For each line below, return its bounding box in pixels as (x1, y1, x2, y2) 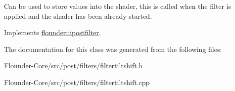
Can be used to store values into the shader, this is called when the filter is (4, 1, 232, 11)
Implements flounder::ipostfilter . (4, 27, 101, 38)
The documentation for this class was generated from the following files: (4, 44, 222, 54)
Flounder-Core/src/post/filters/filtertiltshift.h (4, 60, 143, 71)
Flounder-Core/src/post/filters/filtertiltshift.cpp (4, 77, 150, 87)
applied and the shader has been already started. (4, 10, 152, 21)
